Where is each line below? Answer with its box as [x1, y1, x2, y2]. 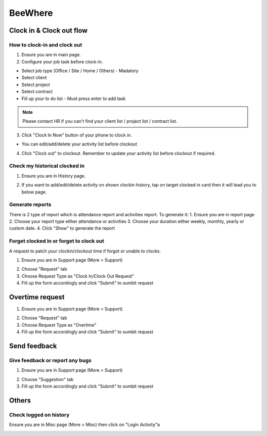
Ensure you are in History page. [21, 173, 86, 179]
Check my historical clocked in [9, 162, 85, 169]
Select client [21, 75, 47, 81]
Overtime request [9, 292, 65, 301]
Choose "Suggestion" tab [21, 376, 74, 382]
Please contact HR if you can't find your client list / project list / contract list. [22, 118, 178, 124]
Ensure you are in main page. [21, 52, 81, 58]
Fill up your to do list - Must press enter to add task [21, 96, 126, 101]
